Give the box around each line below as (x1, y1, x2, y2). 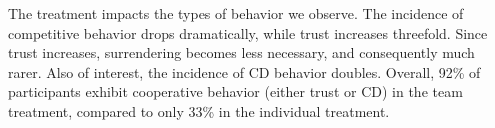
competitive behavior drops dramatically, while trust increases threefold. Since (8, 22, 488, 43)
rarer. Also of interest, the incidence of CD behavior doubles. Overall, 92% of (8, 61, 481, 82)
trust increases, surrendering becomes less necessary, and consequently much (8, 42, 475, 63)
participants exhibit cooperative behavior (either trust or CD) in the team (8, 81, 463, 102)
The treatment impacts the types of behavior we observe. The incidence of (8, 3, 464, 23)
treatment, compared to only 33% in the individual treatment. (8, 100, 390, 121)
